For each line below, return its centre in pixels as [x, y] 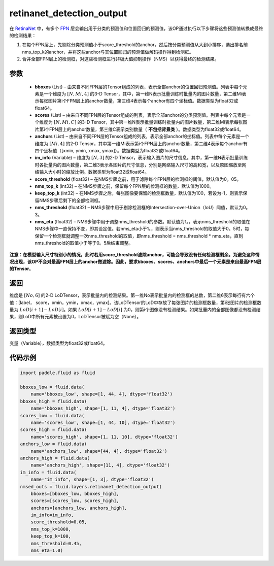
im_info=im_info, [52, 515]
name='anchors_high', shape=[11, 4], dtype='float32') [100, 465]
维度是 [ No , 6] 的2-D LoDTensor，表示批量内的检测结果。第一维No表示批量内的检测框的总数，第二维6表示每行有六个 [132, 295]
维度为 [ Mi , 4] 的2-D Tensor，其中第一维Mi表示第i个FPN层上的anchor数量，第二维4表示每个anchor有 [141, 143]
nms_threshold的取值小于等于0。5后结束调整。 [84, 243]
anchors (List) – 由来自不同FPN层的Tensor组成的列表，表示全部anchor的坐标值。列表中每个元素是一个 [142, 137]
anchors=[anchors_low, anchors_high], [79, 508]
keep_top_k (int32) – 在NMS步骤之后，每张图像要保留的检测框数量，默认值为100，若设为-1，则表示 [139, 193]
